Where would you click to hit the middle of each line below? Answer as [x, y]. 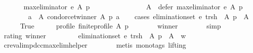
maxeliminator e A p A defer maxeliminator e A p [133, 6]
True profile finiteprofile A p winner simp [120, 26]
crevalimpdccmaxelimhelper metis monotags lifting [95, 45]
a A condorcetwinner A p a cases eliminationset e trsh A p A [138, 16]
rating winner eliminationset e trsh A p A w [95, 35]
